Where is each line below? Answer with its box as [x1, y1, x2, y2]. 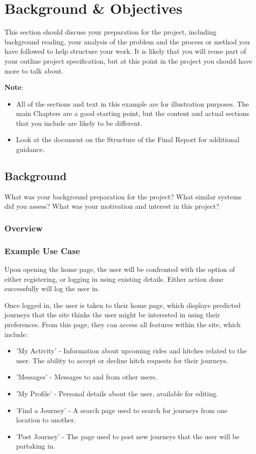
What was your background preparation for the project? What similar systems [4, 191, 242, 201]
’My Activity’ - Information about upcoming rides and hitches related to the [16, 345, 247, 356]
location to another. [16, 415, 76, 425]
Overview [4, 222, 43, 234]
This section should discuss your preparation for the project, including [4, 27, 217, 37]
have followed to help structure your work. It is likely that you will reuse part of [4, 46, 246, 56]
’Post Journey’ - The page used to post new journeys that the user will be [16, 431, 240, 441]
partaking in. [16, 441, 55, 451]
